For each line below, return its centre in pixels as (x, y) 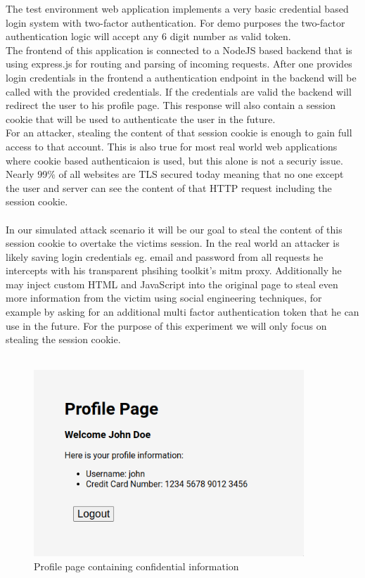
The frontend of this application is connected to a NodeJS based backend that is (179, 50)
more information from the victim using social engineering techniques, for (164, 298)
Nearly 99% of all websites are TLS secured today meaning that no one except (175, 174)
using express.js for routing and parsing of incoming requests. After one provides (179, 64)
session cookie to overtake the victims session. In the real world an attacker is (173, 243)
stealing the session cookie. (63, 339)
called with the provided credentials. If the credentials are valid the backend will (179, 91)
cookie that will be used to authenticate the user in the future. (141, 118)
